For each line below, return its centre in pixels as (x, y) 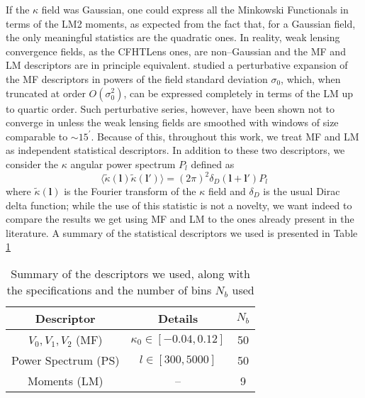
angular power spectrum (123, 164)
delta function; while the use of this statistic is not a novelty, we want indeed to (179, 205)
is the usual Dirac (302, 191)
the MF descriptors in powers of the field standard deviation (137, 78)
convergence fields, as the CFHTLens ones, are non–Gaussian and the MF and (176, 51)
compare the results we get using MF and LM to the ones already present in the (180, 219)
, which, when (311, 78)
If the (18, 9)
